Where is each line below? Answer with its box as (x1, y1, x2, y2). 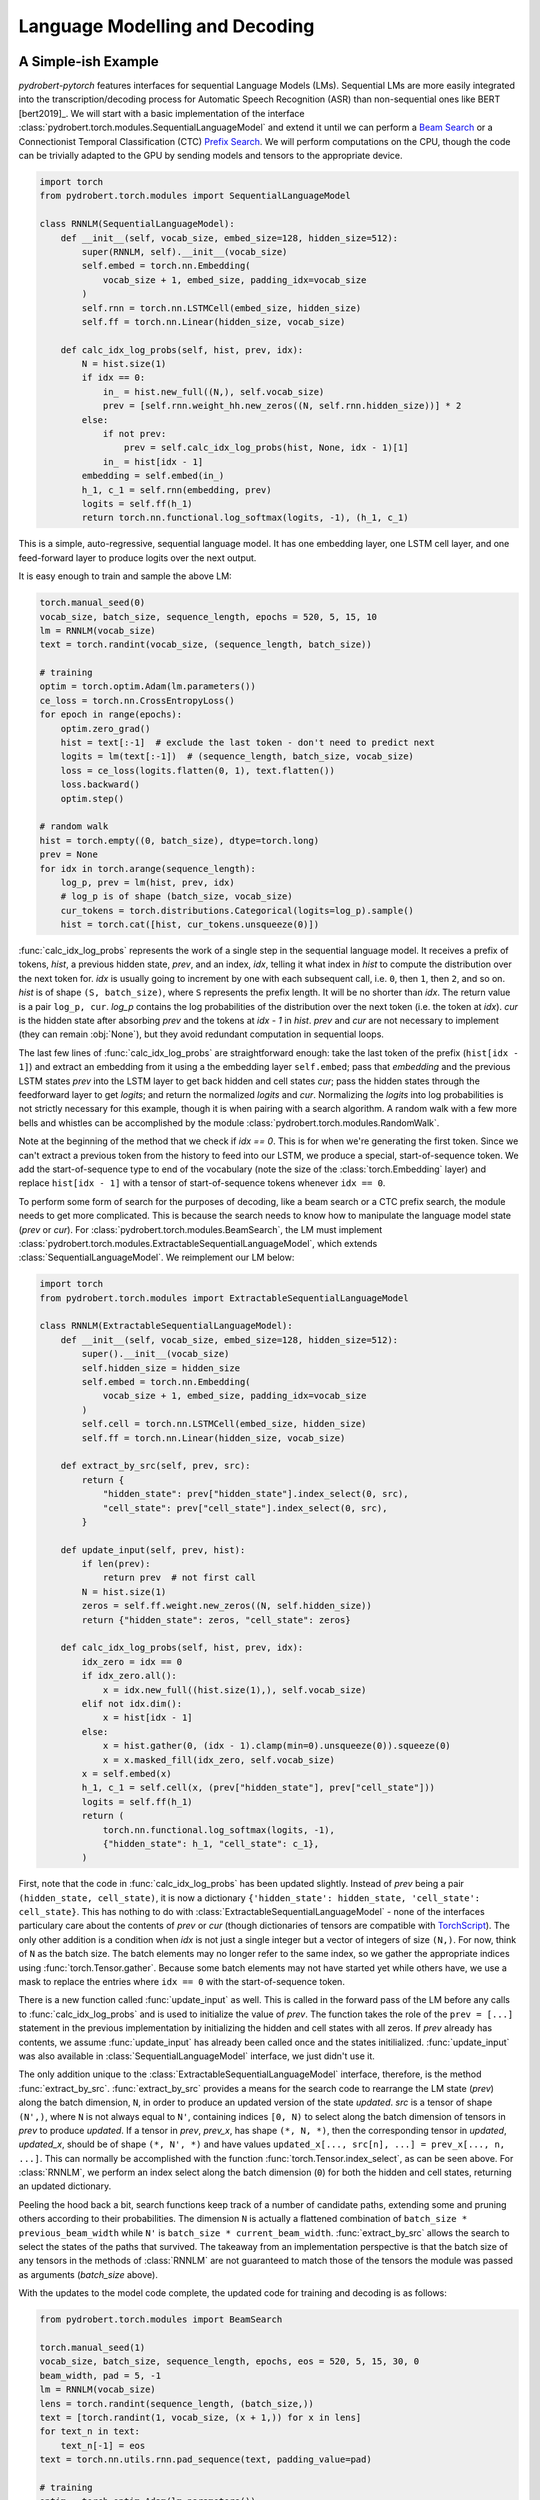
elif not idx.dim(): (81, 1698, 183, 1709)
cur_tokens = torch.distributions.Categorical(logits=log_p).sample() (60, 905, 415, 916)
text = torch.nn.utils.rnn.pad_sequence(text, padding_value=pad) (39, 2454, 372, 2465)
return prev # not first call (102, 1572, 257, 1584)
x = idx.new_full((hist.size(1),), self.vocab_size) (102, 1684, 367, 1695)
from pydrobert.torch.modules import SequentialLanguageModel (39, 190, 351, 202)
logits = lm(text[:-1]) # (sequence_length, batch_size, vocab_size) (60, 751, 415, 762)
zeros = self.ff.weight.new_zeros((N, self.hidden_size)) (81, 1600, 372, 1612)
